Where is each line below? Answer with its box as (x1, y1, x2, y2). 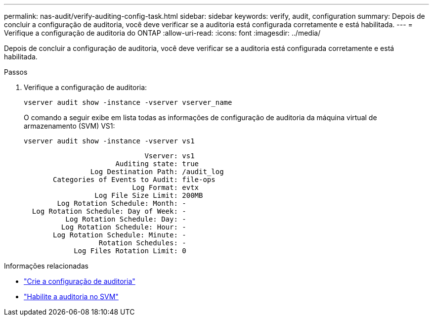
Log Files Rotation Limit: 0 (74, 247, 186, 255)
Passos (4, 68, 28, 76)
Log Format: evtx (132, 183, 199, 191)
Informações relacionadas (4, 262, 88, 270)
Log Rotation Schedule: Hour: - (61, 223, 186, 231)
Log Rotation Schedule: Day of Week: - (32, 207, 186, 215)
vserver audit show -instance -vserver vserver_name (24, 98, 232, 106)
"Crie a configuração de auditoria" (24, 277, 135, 285)
